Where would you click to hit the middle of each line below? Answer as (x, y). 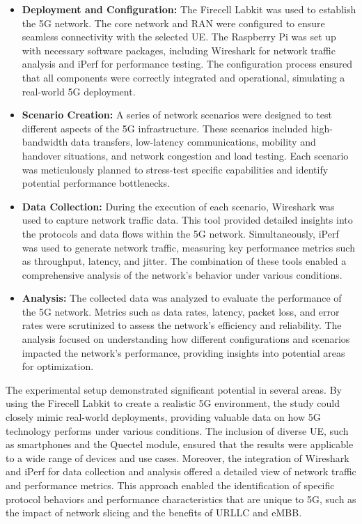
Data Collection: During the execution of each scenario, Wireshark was (178, 206)
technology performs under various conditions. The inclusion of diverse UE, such (177, 430)
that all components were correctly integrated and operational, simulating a (183, 77)
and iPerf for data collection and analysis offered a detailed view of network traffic (181, 471)
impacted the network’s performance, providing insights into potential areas (183, 352)
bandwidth (45, 142)
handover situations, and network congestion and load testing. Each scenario (185, 155)
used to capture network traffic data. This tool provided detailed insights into (187, 220)
